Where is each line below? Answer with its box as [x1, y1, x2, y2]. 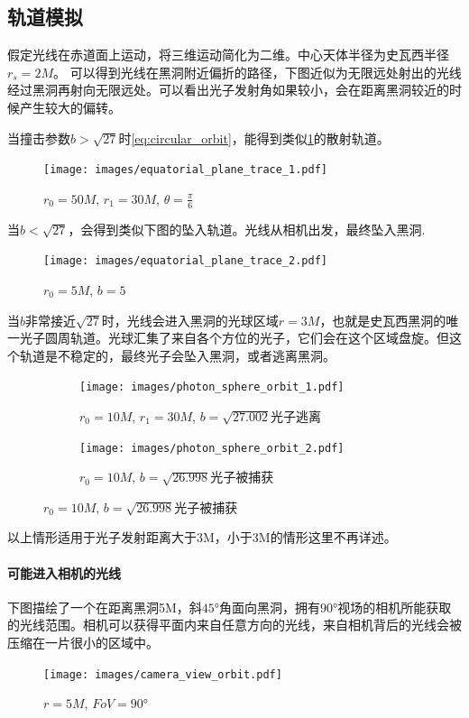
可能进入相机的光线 [7, 563, 121, 582]
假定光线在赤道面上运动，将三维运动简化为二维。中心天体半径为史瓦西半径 [7, 45, 449, 64]
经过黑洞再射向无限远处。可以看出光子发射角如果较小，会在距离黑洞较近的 [7, 80, 449, 99]
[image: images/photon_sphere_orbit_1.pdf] [79, 381, 345, 394]
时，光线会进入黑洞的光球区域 [101, 310, 279, 329]
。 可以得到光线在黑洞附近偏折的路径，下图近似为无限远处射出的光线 [52, 62, 462, 81]
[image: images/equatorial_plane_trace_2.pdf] [43, 254, 327, 268]
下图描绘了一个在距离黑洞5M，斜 [7, 597, 202, 616]
